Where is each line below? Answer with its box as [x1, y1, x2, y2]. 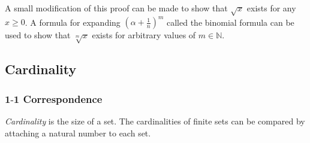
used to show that [5, 29, 71, 41]
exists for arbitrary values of [92, 29, 196, 41]
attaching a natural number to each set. [5, 126, 151, 139]
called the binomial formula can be [167, 16, 294, 28]
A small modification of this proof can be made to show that [5, 2, 228, 14]
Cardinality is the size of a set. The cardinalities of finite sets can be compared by [5, 115, 305, 127]
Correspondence [23, 91, 103, 106]
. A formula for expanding [25, 16, 121, 28]
